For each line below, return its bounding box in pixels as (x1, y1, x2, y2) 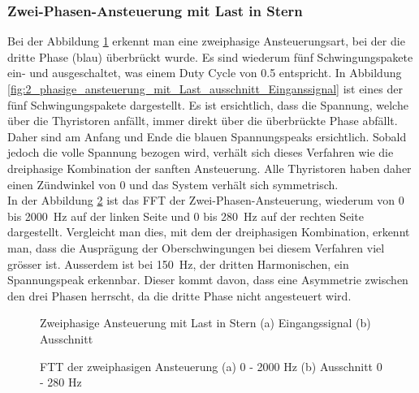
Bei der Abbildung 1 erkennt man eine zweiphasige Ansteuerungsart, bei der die (7, 32, 405, 50)
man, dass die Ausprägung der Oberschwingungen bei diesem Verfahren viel (7, 239, 385, 256)
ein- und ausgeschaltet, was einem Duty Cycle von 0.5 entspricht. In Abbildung (7, 64, 402, 81)
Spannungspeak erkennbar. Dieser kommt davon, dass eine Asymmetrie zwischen (7, 271, 408, 288)
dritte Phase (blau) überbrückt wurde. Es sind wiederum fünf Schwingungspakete (7, 48, 413, 65)
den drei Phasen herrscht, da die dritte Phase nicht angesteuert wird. (7, 287, 352, 304)
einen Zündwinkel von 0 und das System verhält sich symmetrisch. (7, 175, 339, 192)
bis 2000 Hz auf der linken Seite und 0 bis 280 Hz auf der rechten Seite (7, 207, 364, 224)
